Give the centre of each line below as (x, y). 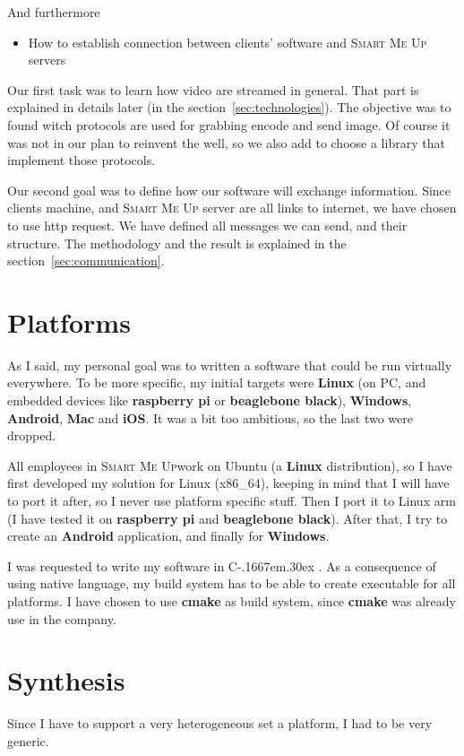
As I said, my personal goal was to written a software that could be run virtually (230, 365)
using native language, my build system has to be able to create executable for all (232, 583)
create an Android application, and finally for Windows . (168, 536)
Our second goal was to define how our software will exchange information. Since (229, 190)
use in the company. (62, 618)
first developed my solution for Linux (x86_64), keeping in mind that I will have (228, 483)
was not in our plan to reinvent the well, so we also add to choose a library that (226, 142)
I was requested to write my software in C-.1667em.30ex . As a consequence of (222, 565)
